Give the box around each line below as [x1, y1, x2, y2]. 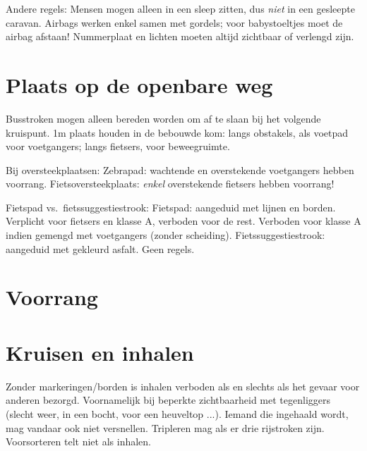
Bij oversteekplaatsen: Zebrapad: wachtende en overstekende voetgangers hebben [6, 162, 354, 177]
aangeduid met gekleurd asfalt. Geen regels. [6, 241, 195, 256]
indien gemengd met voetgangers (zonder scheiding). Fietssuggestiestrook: [6, 228, 325, 242]
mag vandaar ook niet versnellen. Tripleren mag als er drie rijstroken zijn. [6, 420, 325, 435]
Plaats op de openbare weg [6, 70, 273, 99]
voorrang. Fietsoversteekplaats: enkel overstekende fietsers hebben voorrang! [6, 176, 335, 191]
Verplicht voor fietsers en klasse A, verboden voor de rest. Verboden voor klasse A [6, 214, 361, 228]
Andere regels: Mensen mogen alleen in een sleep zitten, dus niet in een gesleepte [6, 1, 355, 16]
